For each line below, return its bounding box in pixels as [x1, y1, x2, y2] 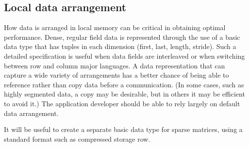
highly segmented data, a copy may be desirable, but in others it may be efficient [4, 89, 245, 99]
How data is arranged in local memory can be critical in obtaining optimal [4, 22, 226, 33]
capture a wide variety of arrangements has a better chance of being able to [4, 70, 229, 80]
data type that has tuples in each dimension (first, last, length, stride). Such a [4, 41, 236, 51]
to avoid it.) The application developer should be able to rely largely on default [4, 98, 240, 108]
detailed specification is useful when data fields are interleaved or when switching [4, 50, 245, 61]
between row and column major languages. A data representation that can [4, 60, 225, 70]
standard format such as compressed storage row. [4, 133, 150, 144]
